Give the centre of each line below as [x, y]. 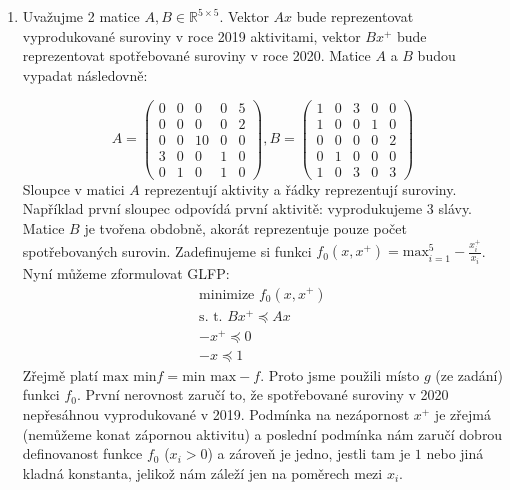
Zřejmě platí [60, 374]
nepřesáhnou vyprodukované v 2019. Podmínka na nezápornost [216, 413]
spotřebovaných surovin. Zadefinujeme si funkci [167, 250]
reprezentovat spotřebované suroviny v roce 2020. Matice [196, 55]
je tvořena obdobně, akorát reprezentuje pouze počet [245, 227]
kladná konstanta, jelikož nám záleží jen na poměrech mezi [202, 472]
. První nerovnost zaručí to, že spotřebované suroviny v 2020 [262, 394]
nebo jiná [455, 453]
